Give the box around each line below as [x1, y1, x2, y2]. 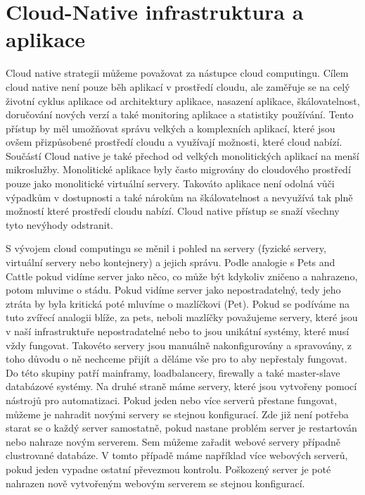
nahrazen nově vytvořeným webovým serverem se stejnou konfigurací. [6, 475, 305, 490]
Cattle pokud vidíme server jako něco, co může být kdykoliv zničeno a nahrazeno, [6, 268, 358, 283]
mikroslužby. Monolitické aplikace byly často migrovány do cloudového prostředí [6, 162, 351, 177]
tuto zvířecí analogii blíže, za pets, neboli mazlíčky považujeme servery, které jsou [6, 310, 358, 325]
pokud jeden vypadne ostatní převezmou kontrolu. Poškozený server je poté [6, 461, 331, 476]
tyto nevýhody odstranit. [6, 217, 113, 232]
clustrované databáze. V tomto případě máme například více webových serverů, [6, 448, 348, 463]
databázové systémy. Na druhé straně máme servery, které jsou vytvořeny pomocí [6, 379, 357, 394]
